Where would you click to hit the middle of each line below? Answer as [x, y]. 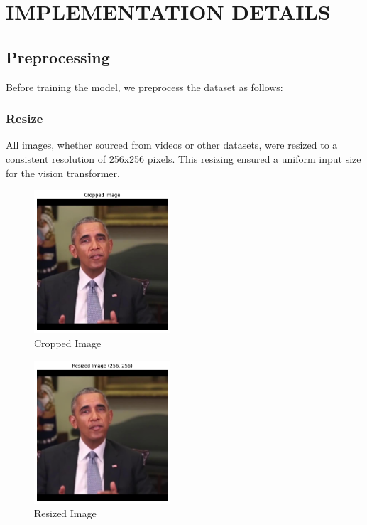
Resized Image [65, 513]
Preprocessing [58, 57]
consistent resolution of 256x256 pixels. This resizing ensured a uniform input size [183, 158]
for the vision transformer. [63, 173]
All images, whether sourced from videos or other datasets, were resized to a [172, 145]
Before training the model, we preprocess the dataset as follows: [144, 86]
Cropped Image [68, 343]
